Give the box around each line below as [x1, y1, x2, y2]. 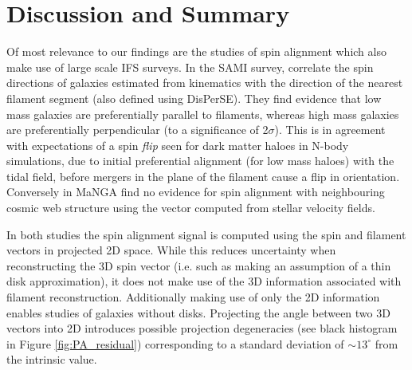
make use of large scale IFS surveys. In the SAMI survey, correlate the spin [6, 58, 374, 75]
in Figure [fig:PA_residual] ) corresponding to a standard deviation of [6, 335, 344, 352]
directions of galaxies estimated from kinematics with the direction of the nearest [6, 74, 403, 91]
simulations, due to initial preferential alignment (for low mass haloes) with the [6, 152, 394, 169]
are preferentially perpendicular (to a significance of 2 [6, 121, 269, 138]
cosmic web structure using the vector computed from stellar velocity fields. [6, 199, 375, 216]
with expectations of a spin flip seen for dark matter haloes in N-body [6, 136, 349, 153]
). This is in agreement [274, 121, 386, 138]
